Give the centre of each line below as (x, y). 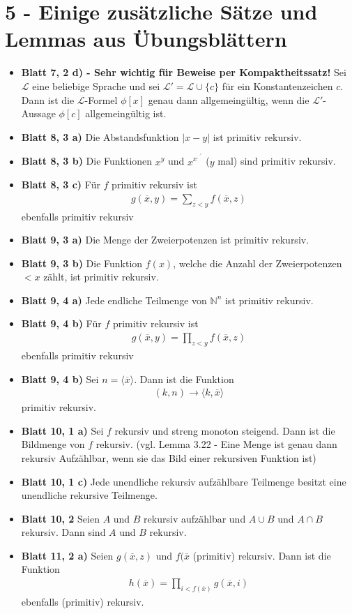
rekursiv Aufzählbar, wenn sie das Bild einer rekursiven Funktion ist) (169, 457)
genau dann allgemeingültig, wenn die (229, 99)
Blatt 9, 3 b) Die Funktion (82, 263)
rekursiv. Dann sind (63, 532)
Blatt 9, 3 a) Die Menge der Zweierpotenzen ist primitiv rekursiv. (165, 240)
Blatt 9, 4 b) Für (61, 323)
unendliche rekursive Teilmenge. (89, 495)
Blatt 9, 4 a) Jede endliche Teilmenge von (114, 300)
